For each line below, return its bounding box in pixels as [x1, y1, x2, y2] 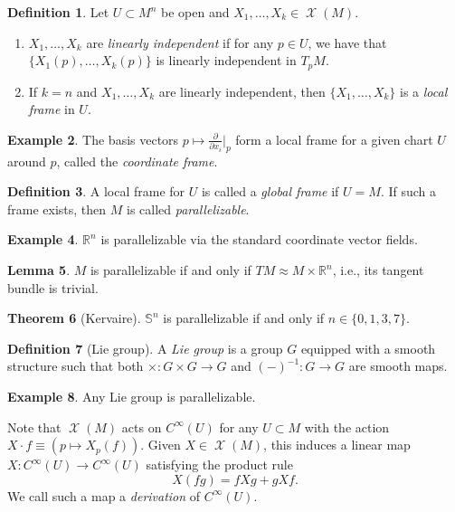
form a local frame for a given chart [235, 129, 433, 148]
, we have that [308, 33, 387, 52]
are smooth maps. [348, 356, 448, 375]
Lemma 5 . [7, 261, 71, 279]
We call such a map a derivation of [7, 486, 201, 505]
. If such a [380, 182, 436, 201]
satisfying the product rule [146, 455, 293, 474]
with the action [304, 417, 390, 436]
